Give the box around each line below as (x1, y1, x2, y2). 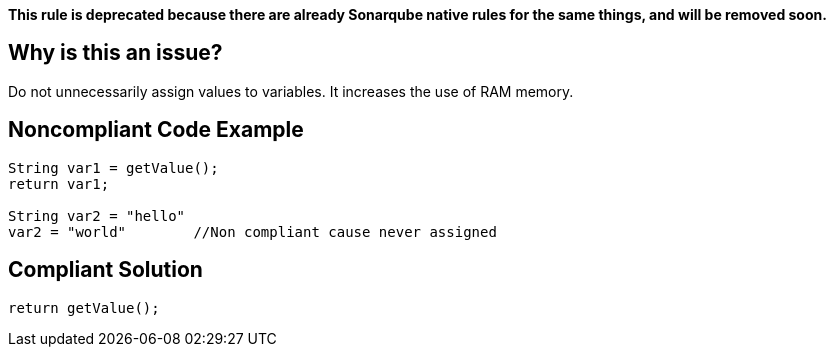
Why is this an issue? (8, 40, 223, 66)
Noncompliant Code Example (8, 117, 304, 143)
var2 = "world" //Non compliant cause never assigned (8, 223, 497, 240)
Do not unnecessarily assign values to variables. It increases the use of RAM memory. (8, 82, 574, 100)
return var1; (8, 175, 110, 192)
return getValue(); (8, 299, 160, 316)
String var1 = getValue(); (8, 159, 219, 176)
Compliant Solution (8, 257, 203, 283)
